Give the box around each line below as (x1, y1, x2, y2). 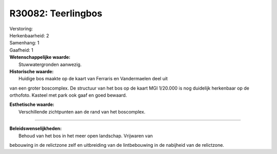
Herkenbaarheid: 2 (9, 32, 49, 38)
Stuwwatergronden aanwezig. (18, 61, 82, 68)
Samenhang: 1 (9, 40, 39, 46)
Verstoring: (9, 26, 33, 32)
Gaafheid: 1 (9, 47, 33, 53)
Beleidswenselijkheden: (9, 125, 62, 131)
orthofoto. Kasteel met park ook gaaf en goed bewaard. (9, 92, 127, 98)
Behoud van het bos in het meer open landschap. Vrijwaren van (18, 133, 153, 139)
